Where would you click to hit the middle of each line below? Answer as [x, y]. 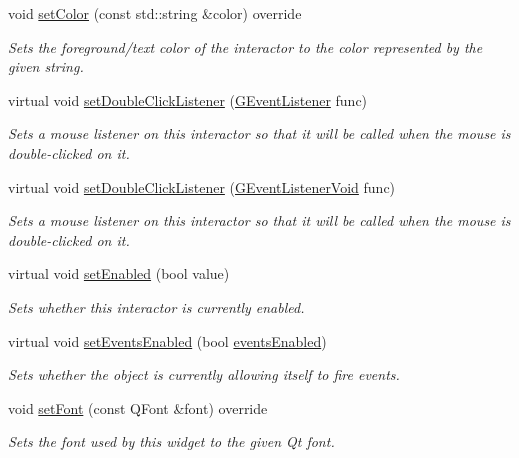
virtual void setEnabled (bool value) [119, 273]
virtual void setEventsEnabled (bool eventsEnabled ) [167, 340]
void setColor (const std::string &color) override [155, 13]
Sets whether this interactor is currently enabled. [156, 306]
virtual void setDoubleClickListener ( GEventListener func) [188, 99]
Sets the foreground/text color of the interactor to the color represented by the [245, 46]
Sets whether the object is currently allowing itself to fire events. [204, 374]
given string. [46, 66]
